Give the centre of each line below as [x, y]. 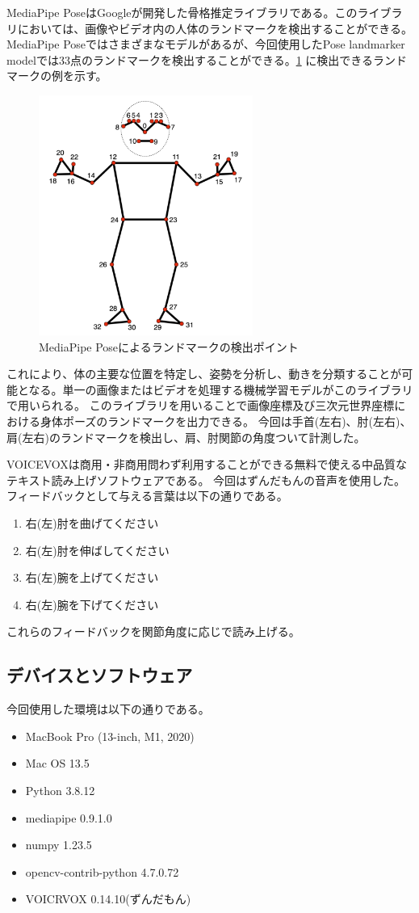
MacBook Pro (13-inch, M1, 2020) [110, 736]
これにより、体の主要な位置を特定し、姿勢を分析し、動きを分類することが [204, 374]
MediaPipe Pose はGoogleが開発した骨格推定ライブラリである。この [182, 12]
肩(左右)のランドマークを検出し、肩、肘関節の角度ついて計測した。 [186, 437]
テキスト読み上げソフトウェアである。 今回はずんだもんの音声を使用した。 [206, 480]
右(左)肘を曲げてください [92, 522]
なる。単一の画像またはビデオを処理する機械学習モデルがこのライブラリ [221, 389]
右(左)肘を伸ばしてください [97, 550]
